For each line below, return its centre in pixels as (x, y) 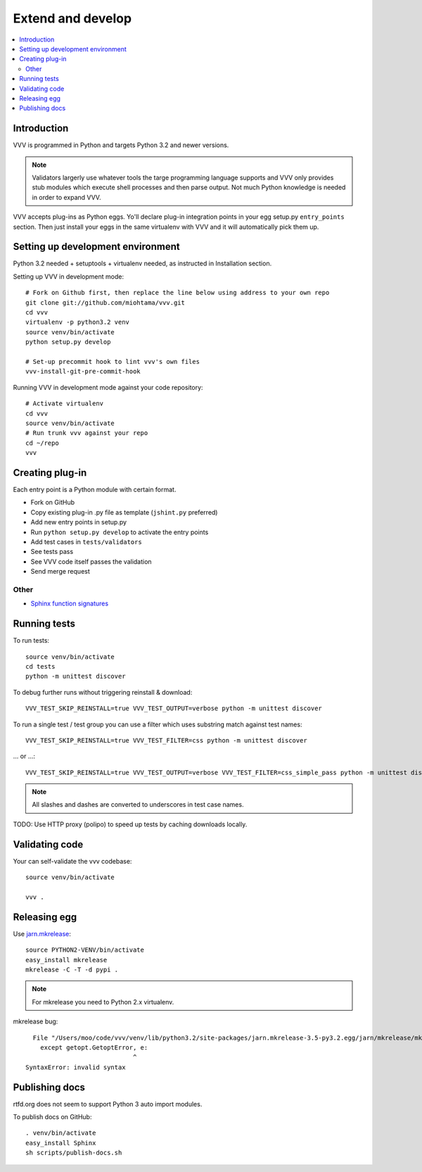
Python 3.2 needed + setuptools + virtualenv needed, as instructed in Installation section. (142, 263)
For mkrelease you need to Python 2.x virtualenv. (103, 1002)
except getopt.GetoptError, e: (94, 1047)
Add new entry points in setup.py (78, 522)
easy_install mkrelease (66, 960)
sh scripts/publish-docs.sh (74, 1153)
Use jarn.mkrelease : (42, 933)
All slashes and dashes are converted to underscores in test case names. (138, 805)
